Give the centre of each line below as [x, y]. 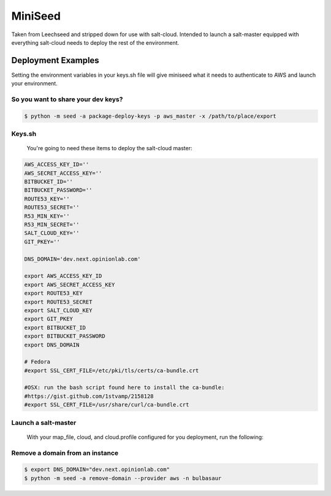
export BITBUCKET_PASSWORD [65, 336]
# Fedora [37, 362]
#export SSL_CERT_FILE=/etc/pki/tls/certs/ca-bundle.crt [112, 370]
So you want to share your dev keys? [67, 99]
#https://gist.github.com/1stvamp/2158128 [89, 396]
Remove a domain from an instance [65, 452]
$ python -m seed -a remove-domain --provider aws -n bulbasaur [123, 478]
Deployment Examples [55, 60]
